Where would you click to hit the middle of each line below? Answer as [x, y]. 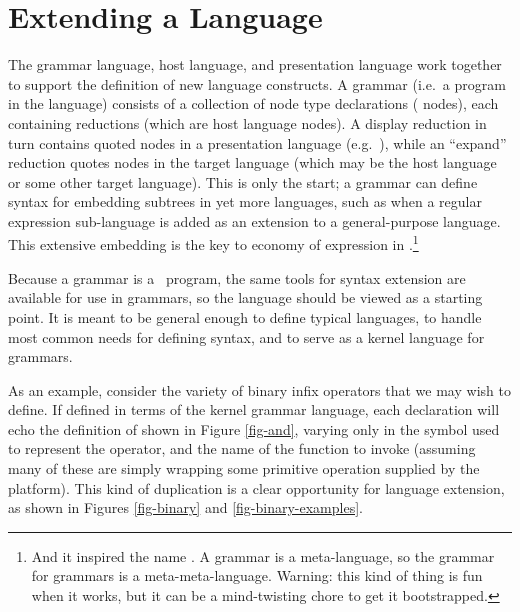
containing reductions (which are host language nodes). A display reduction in [247, 122]
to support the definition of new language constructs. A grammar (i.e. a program [257, 83]
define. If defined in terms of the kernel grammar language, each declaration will [254, 409]
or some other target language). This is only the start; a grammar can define [243, 181]
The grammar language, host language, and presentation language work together [255, 64]
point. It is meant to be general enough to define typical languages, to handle [245, 316]
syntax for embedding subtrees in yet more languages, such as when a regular [245, 201]
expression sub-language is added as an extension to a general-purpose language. [254, 220]
